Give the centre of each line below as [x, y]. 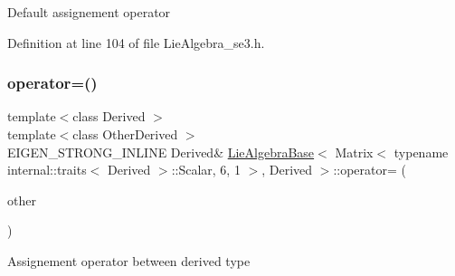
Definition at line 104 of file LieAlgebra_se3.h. [136, 42]
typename [421, 152]
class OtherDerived [125, 134]
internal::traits [47, 170]
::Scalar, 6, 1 [206, 170]
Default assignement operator [89, 12]
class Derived [109, 116]
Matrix [354, 152]
